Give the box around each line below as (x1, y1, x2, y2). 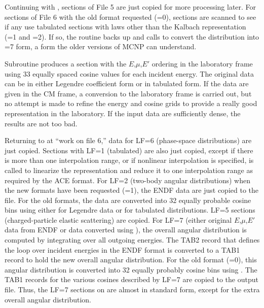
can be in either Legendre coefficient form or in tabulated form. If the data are (5, 78, 249, 89)
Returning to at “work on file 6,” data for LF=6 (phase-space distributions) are (5, 135, 252, 146)
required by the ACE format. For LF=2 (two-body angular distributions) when (5, 175, 251, 185)
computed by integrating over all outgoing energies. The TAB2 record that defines (5, 234, 260, 245)
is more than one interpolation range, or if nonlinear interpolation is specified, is (5, 155, 254, 165)
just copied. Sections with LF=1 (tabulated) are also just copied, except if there (5, 145, 253, 155)
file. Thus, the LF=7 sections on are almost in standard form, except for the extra (5, 284, 260, 295)
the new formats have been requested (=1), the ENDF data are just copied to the (5, 185, 259, 195)
